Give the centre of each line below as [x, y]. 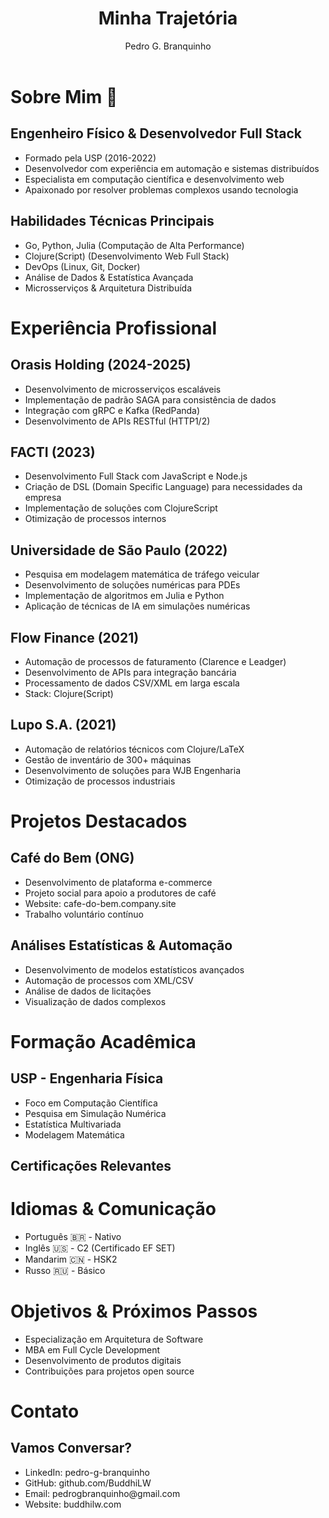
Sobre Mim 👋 [64, 96]
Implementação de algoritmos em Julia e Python [124, 596]
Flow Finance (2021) [75, 637]
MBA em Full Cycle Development [92, 1349]
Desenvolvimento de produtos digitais [103, 1360]
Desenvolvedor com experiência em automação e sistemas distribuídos [172, 168]
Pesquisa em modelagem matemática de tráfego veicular [142, 574]
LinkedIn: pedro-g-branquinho [87, 1472]
